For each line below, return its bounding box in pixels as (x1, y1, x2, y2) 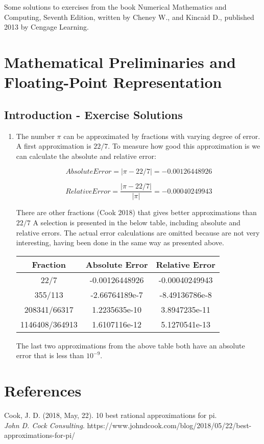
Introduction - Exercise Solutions (4, 106, 183, 122)
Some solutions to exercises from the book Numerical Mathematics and (4, 2, 227, 12)
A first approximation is (16, 141, 91, 151)
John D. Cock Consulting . (4, 419, 85, 430)
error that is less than (16, 350, 84, 361)
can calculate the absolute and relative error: (16, 150, 156, 161)
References (4, 380, 82, 401)
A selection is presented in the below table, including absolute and (33, 217, 241, 227)
